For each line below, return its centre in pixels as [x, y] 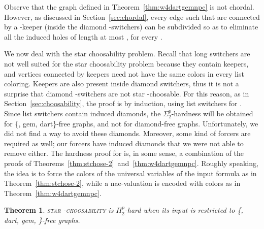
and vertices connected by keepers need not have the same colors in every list [124, 73]
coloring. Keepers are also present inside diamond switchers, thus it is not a [122, 84]
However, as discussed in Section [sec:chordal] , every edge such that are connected [132, 17]
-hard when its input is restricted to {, [184, 210]
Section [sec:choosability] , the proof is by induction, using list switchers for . [123, 103]
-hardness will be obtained [212, 113]
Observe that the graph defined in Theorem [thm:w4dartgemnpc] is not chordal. [129, 7]
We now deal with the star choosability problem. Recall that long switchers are [127, 54]
